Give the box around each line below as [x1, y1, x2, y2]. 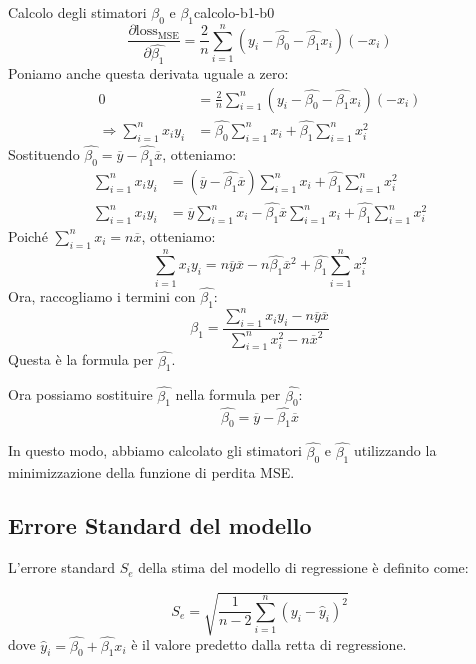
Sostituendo [8, 143, 80, 164]
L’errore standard [8, 557, 116, 578]
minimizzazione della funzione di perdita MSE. [8, 461, 295, 482]
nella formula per [175, 384, 281, 405]
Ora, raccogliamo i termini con [8, 285, 196, 306]
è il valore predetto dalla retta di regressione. [131, 634, 407, 655]
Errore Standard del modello [8, 510, 312, 541]
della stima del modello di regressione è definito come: [138, 557, 469, 578]
